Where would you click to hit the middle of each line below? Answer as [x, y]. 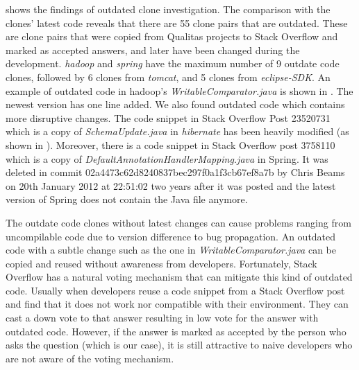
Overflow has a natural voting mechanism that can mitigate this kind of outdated [179, 277]
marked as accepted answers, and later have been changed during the [153, 50]
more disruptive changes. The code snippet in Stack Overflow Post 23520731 [168, 117]
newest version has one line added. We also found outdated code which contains [175, 104]
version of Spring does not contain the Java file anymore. [127, 199]
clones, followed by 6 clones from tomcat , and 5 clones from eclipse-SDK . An [168, 77]
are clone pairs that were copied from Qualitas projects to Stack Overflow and [172, 36]
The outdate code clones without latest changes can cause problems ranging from [178, 222]
